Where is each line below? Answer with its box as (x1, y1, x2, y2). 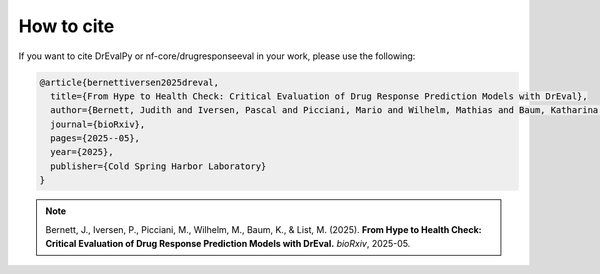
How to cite (18, 15, 115, 37)
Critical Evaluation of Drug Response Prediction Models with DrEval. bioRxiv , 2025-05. (45, 238, 411, 250)
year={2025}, (50, 146, 114, 158)
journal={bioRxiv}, (50, 118, 146, 130)
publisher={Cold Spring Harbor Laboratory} (50, 160, 267, 172)
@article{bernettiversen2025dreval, (39, 76, 220, 88)
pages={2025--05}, (50, 133, 140, 144)
